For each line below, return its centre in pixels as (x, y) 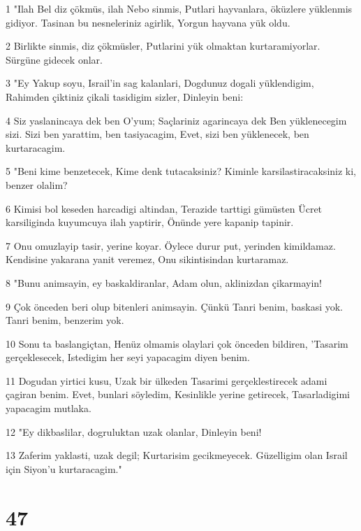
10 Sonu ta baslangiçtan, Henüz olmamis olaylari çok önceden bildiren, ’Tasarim (177, 343)
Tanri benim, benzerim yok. (65, 320)
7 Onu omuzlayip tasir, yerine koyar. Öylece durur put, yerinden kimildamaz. (171, 245)
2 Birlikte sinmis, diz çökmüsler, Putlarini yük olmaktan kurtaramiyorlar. (163, 46)
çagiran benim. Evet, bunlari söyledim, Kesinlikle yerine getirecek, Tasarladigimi (178, 394)
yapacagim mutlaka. (49, 408)
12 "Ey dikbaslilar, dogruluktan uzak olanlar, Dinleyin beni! (134, 431)
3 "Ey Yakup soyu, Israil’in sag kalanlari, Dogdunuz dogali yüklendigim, (160, 83)
